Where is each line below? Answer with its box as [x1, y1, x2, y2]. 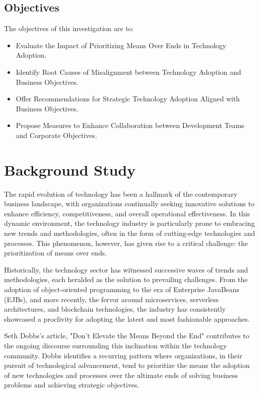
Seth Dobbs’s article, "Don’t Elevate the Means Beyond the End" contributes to [4, 330, 249, 341]
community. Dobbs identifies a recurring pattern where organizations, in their [4, 350, 242, 360]
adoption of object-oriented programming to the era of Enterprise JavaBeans [4, 284, 239, 295]
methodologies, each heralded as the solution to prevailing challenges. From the [4, 274, 248, 285]
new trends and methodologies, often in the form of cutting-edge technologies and [4, 228, 255, 238]
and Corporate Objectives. [16, 129, 97, 140]
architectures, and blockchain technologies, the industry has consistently [4, 304, 226, 314]
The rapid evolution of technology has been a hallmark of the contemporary [4, 188, 237, 199]
